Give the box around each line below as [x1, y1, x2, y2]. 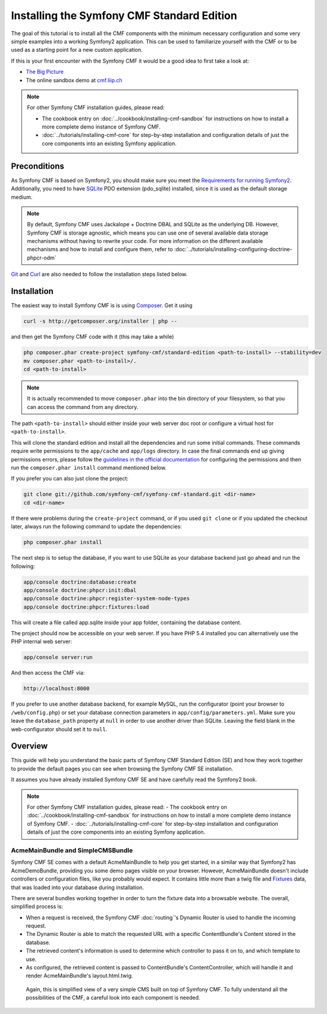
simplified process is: [11, 903, 64, 910]
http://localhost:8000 [23, 685, 90, 692]
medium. [11, 194, 33, 201]
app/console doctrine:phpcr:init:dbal [23, 586, 137, 594]
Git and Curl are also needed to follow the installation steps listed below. [11, 271, 188, 278]
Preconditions [11, 161, 65, 171]
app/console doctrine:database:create [23, 578, 137, 585]
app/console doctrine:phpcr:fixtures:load [23, 603, 149, 610]
